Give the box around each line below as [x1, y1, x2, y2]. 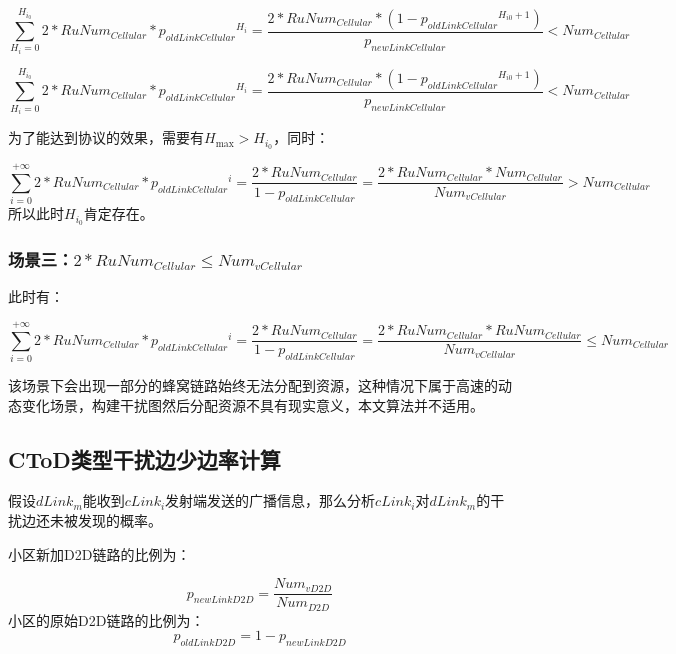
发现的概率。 [77, 510, 162, 531]
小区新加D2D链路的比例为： [8, 543, 191, 564]
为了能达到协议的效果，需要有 [8, 127, 204, 148]
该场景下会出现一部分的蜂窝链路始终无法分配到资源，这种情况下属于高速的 [8, 375, 498, 396]
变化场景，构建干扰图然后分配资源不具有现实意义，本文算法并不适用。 [21, 394, 484, 415]
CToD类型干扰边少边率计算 [8, 443, 281, 474]
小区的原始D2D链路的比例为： [8, 609, 205, 630]
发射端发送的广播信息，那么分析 [165, 490, 376, 511]
